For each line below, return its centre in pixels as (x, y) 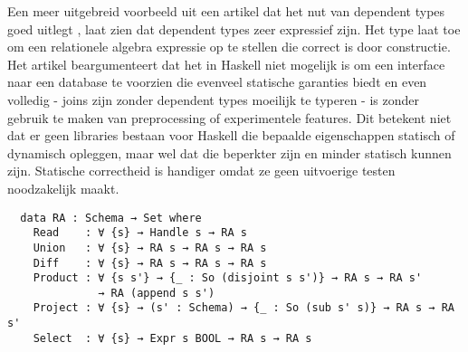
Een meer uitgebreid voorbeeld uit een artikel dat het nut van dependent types (226, 11)
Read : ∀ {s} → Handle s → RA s (140, 233)
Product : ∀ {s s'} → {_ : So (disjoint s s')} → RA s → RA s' (228, 278)
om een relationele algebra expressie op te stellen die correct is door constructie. (229, 47)
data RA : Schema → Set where (111, 218)
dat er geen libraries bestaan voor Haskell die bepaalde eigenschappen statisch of (231, 135)
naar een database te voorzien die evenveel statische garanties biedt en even (217, 82)
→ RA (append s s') (157, 293)
